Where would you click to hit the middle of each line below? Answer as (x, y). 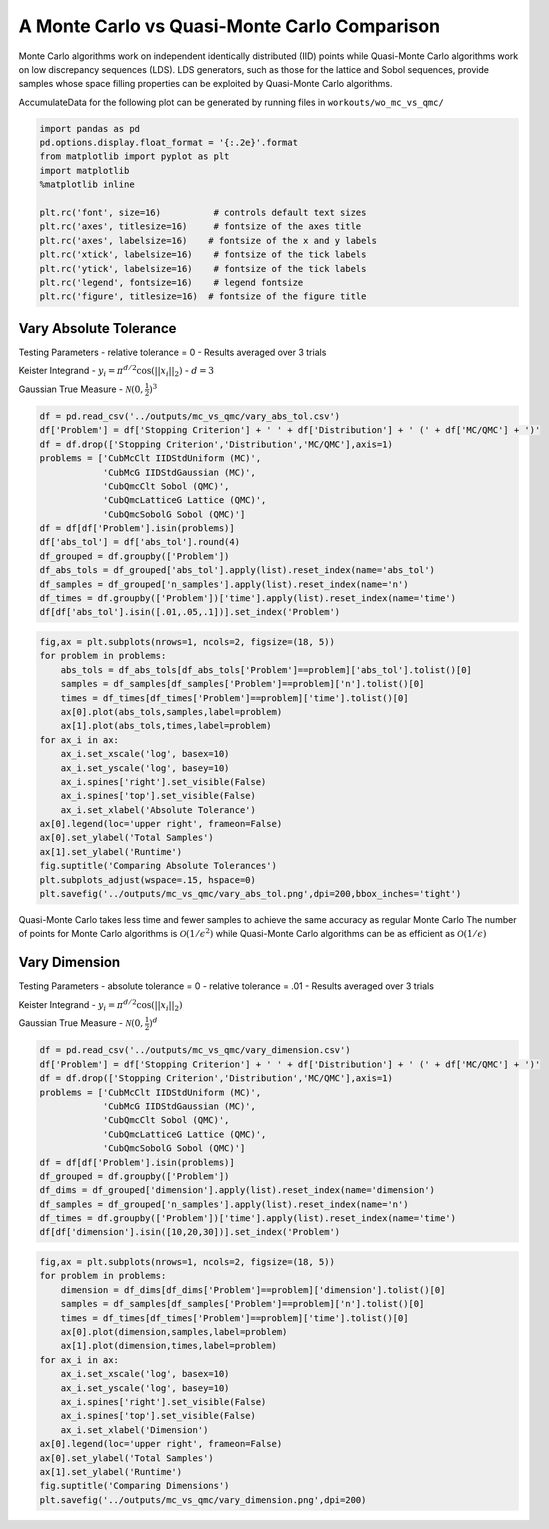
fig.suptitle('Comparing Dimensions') (134, 1486)
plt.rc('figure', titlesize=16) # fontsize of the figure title (203, 296)
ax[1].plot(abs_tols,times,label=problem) (166, 726)
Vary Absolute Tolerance (97, 328)
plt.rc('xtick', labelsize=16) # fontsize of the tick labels (203, 254)
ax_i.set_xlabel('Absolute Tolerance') (158, 809)
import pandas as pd (89, 128)
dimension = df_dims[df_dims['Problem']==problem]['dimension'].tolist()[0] (253, 1289)
